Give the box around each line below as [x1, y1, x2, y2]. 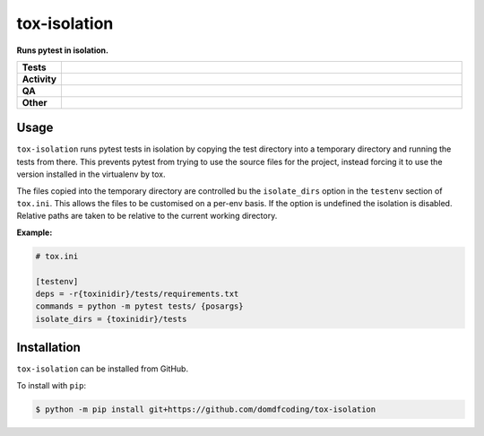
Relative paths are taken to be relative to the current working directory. [16, 211, 278, 222]
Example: [16, 227, 53, 238]
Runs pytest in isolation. [16, 45, 109, 56]
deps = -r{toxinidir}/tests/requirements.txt [35, 288, 239, 299]
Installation [16, 340, 81, 355]
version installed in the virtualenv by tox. [16, 169, 166, 179]
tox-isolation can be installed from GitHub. [16, 363, 188, 374]
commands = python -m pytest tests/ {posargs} [35, 301, 244, 311]
